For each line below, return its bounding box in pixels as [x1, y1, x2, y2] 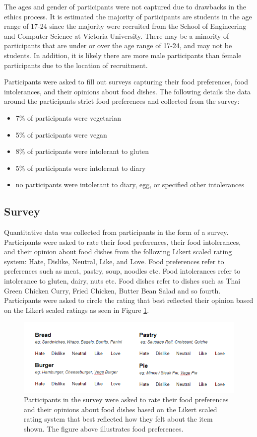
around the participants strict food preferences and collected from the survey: [4, 96, 240, 106]
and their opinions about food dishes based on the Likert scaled [24, 404, 217, 414]
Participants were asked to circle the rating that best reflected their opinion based [4, 295, 254, 305]
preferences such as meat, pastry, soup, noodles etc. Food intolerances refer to [4, 266, 241, 276]
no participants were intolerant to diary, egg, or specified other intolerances [15, 179, 244, 190]
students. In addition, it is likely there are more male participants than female [4, 50, 242, 60]
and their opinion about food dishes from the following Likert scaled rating [4, 246, 232, 257]
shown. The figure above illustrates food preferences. [24, 424, 184, 434]
